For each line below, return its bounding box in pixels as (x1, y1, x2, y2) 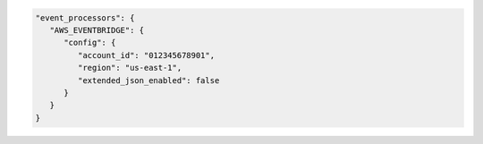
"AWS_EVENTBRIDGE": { (49, 25, 145, 35)
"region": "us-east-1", (77, 63, 182, 73)
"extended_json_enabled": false (77, 75, 220, 85)
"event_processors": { (35, 13, 135, 22)
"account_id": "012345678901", (77, 50, 215, 60)
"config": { (64, 38, 116, 48)
